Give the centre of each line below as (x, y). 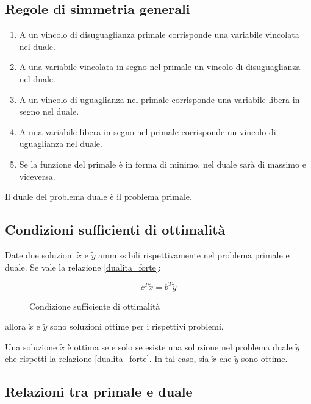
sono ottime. (264, 359)
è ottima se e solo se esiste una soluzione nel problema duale (180, 346)
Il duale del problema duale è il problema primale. (98, 197)
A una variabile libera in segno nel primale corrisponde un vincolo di (148, 131)
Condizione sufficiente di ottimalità (95, 306)
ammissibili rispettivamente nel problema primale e (194, 254)
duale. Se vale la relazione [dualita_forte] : (83, 267)
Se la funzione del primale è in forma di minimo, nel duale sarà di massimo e (163, 164)
